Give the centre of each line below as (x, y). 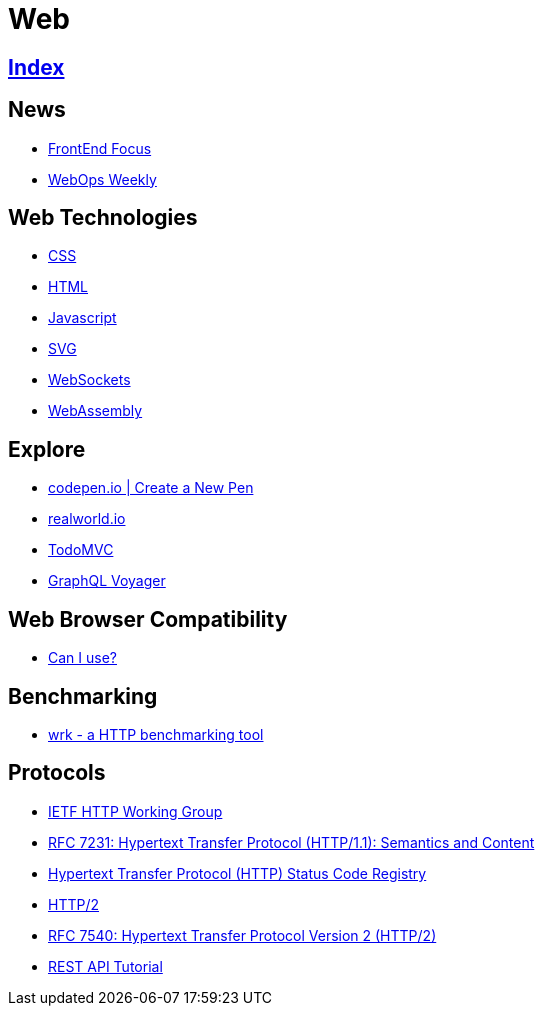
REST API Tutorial (105, 966)
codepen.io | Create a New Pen (151, 488)
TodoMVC (81, 550)
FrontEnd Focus (100, 148)
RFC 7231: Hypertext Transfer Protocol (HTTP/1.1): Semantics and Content (291, 842)
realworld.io (87, 519)
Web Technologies (103, 218)
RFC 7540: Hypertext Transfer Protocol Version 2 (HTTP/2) (242, 935)
